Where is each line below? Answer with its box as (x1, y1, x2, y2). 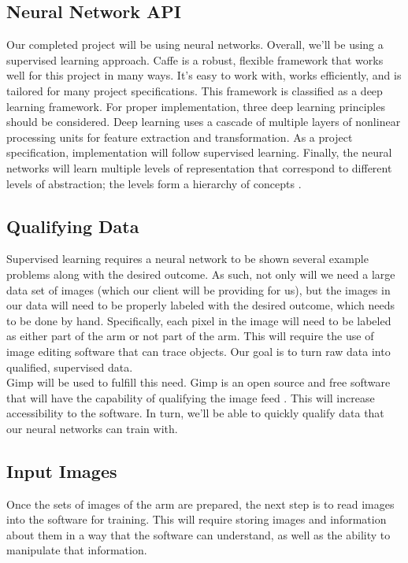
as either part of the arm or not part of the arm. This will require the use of (6, 328, 374, 344)
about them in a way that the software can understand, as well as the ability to (6, 526, 391, 543)
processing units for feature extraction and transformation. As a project (6, 128, 353, 145)
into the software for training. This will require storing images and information (6, 511, 387, 528)
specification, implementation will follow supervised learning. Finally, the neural (6, 144, 392, 161)
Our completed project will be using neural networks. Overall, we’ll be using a (6, 36, 384, 53)
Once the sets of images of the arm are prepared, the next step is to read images (6, 495, 395, 512)
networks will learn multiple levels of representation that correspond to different (6, 159, 392, 176)
